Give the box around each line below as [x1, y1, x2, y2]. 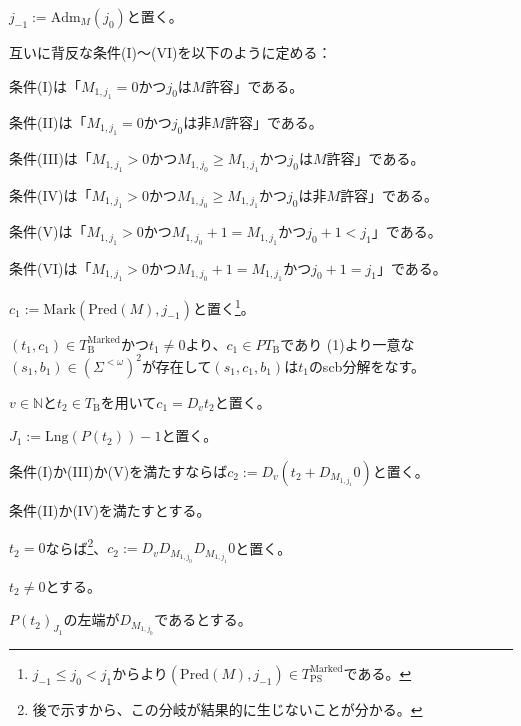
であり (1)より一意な [280, 333, 415, 354]
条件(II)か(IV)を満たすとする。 [9, 499, 211, 520]
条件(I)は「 [9, 75, 81, 96]
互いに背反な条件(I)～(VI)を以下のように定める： [9, 42, 332, 62]
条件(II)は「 [9, 112, 87, 132]
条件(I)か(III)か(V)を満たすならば [9, 460, 228, 481]
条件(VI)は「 [9, 257, 92, 278]
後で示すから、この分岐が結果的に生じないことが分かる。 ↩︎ [32, 698, 423, 719]
